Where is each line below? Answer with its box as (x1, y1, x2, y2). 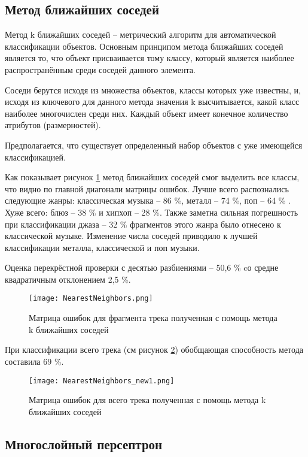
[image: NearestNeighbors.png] (29, 294, 153, 303)
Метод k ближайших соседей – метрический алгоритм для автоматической (5, 28, 276, 41)
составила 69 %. (5, 355, 64, 367)
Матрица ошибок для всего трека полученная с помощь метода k (29, 394, 266, 406)
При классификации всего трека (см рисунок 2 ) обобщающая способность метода (5, 343, 303, 356)
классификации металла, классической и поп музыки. (5, 241, 200, 253)
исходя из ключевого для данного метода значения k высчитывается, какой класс (5, 95, 300, 108)
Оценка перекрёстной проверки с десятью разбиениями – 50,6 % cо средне (5, 261, 279, 274)
